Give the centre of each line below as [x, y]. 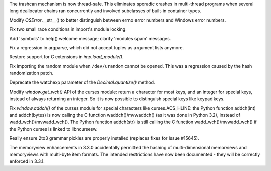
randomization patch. [31, 73]
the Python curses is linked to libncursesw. [53, 129]
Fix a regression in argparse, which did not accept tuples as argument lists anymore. [97, 47]
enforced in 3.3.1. [27, 161]
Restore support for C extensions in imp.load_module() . [66, 57]
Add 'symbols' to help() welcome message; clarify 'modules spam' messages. [90, 38]
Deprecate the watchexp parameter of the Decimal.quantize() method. [82, 82]
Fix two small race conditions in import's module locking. [68, 29]
